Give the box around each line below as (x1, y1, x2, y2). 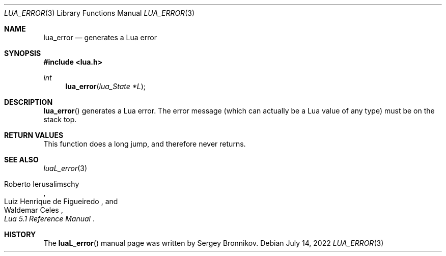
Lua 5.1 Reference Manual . (4, 214, 95, 223)
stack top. (43, 115, 77, 124)
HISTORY (4, 230, 36, 239)
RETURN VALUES (4, 131, 64, 139)
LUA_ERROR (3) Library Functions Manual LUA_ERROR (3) (4, 9, 194, 17)
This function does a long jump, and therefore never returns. (43, 139, 246, 148)
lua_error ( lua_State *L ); (65, 82, 146, 91)
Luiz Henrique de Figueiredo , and (4, 197, 118, 206)
